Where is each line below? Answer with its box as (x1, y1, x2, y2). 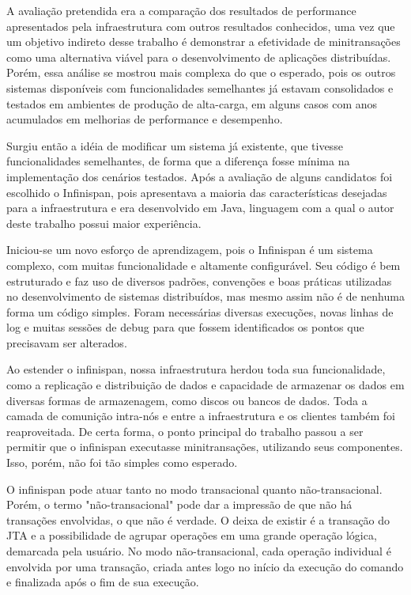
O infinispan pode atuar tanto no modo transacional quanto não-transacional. (6, 480, 383, 497)
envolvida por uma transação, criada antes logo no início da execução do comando (6, 558, 404, 574)
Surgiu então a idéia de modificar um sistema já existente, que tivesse (6, 137, 343, 153)
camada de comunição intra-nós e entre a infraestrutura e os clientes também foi (6, 407, 396, 424)
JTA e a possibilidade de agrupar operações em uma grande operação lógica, (6, 527, 377, 544)
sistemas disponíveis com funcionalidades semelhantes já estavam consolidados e (6, 79, 394, 96)
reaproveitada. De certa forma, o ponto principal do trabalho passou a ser (6, 423, 364, 439)
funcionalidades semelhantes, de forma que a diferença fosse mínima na (6, 153, 350, 169)
